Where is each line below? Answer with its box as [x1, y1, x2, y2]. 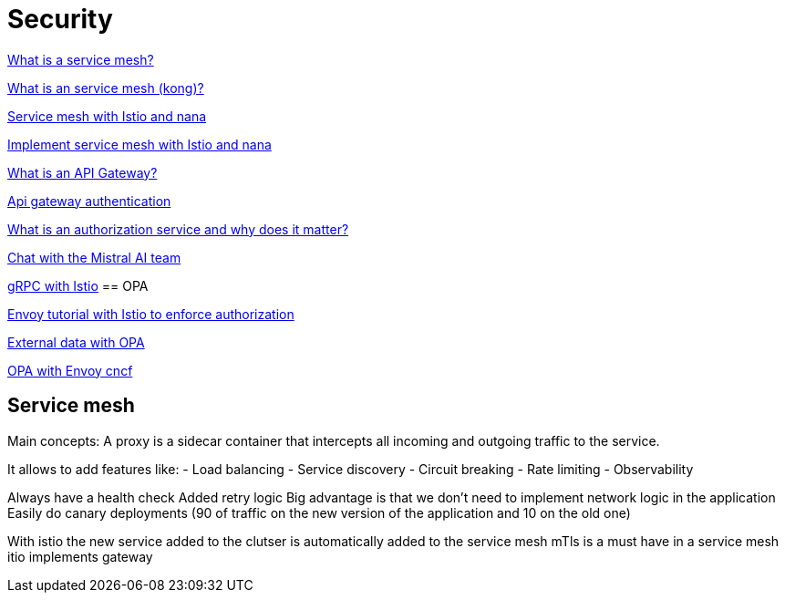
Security [7, 4, 113, 35]
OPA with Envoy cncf [7, 362, 133, 378]
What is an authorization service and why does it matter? [7, 221, 349, 237]
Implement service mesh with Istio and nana [7, 136, 272, 152]
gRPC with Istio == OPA [7, 277, 149, 294]
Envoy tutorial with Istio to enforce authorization [7, 305, 294, 322]
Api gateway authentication [7, 192, 171, 209]
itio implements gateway [7, 548, 153, 564]
